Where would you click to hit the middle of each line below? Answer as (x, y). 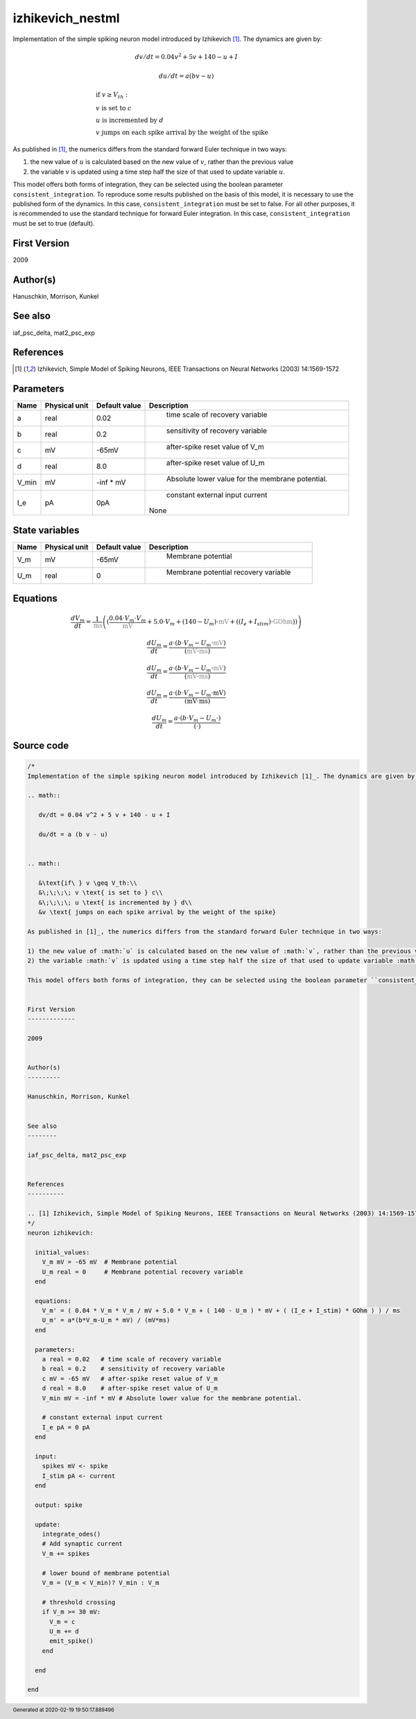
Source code (41, 746)
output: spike (59, 1505)
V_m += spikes (66, 1553)
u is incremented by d (130, 121)
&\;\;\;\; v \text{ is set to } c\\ (101, 893)
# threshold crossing (79, 1602)
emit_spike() (71, 1641)
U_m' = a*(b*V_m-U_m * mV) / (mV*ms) (106, 1320)
